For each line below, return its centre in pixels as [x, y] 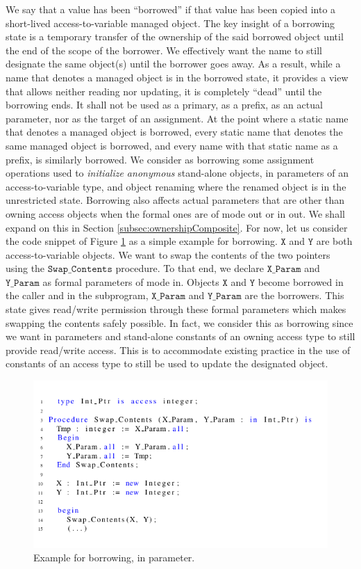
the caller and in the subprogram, [77, 295]
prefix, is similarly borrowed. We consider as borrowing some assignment [160, 159]
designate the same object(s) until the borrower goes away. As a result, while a [173, 64]
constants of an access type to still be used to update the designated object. [167, 363]
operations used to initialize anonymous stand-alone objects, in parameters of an [177, 173]
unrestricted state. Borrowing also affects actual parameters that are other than [175, 200]
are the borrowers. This [294, 295]
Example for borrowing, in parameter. [114, 558]
